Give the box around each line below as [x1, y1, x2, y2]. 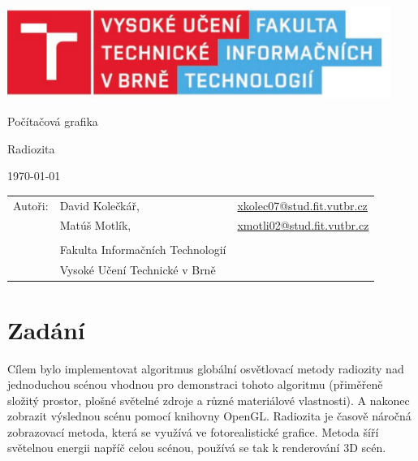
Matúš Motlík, [59, 217, 131, 234]
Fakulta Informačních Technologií [59, 241, 226, 258]
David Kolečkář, [59, 196, 140, 213]
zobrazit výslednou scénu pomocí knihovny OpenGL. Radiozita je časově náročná [7, 407, 412, 424]
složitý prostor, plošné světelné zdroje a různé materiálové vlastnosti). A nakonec [7, 391, 410, 408]
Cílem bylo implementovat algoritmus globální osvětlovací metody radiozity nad [7, 360, 404, 377]
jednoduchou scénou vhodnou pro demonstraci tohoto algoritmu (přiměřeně [7, 376, 383, 393]
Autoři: [13, 196, 49, 213]
